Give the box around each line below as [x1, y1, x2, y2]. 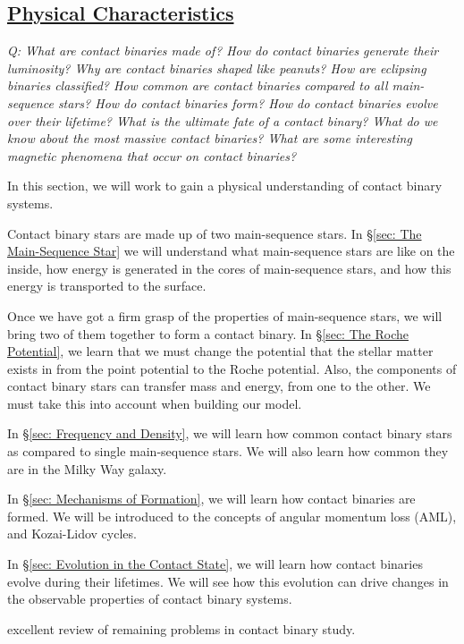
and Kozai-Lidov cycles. [7, 524, 137, 543]
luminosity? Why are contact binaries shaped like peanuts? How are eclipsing [7, 58, 426, 77]
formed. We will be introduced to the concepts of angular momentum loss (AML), [7, 506, 457, 525]
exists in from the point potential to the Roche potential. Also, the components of [7, 359, 457, 377]
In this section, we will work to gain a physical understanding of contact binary [7, 176, 443, 195]
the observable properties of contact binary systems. [7, 589, 292, 608]
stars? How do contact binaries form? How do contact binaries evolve [57, 93, 438, 112]
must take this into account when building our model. [7, 394, 302, 412]
